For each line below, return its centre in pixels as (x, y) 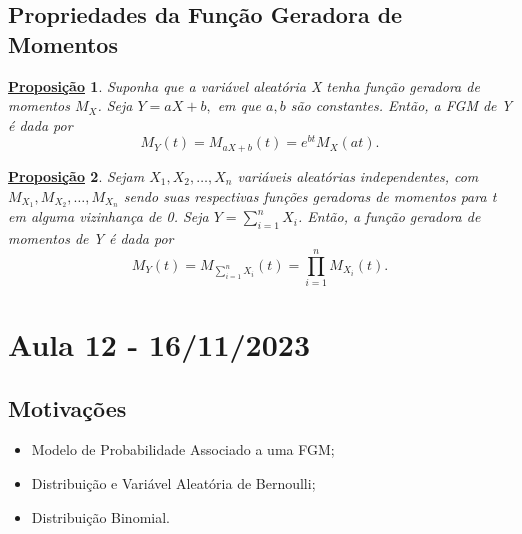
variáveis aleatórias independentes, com (358, 175)
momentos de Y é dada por (91, 238)
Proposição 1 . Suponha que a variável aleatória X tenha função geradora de (244, 85)
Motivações (67, 407)
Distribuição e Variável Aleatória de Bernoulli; (173, 483)
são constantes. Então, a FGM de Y (401, 105)
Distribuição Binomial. (100, 516)
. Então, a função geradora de (389, 216)
